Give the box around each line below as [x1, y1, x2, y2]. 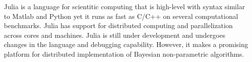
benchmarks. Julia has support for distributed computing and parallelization [4, 20, 233, 31]
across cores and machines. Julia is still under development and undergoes [4, 30, 226, 40]
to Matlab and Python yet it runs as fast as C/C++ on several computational [4, 11, 238, 21]
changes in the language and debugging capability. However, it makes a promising [4, 39, 249, 49]
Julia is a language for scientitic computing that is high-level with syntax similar [4, 1, 245, 11]
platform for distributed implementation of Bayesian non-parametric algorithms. [4, 48, 244, 59]
